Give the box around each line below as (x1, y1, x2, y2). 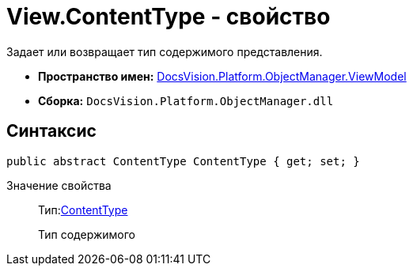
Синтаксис (6, 121, 97, 142)
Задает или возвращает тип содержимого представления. (6, 44, 323, 59)
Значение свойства (6, 178, 112, 192)
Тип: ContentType (38, 202, 128, 217)
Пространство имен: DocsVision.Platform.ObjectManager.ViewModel (38, 69, 407, 83)
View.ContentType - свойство (6, 3, 331, 30)
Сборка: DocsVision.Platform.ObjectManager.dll (38, 93, 334, 108)
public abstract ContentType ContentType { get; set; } (6, 154, 360, 168)
